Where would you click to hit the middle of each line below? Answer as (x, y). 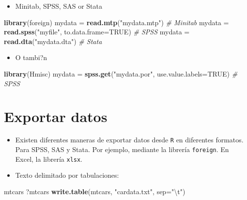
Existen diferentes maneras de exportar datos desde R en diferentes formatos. (129, 140)
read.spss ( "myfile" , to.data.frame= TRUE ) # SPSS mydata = (97, 32)
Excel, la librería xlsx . (49, 159)
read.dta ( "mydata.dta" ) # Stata (53, 41)
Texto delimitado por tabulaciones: (67, 175)
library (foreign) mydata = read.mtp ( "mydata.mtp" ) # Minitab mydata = (116, 22)
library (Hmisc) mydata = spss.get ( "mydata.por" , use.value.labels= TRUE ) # (121, 73)
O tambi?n (31, 57)
